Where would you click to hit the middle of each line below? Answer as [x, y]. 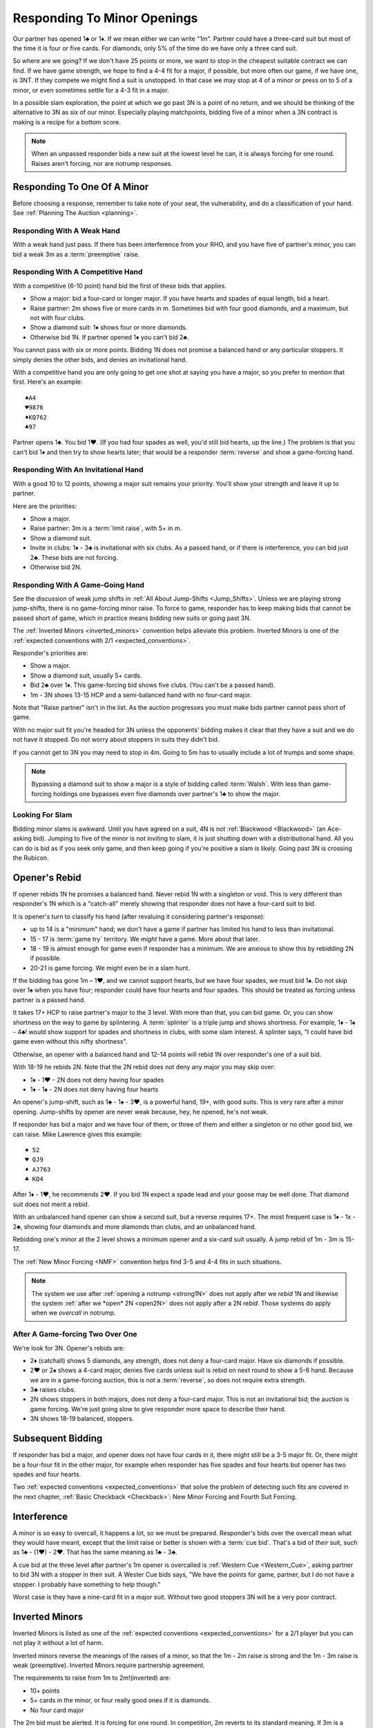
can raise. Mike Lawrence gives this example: [77, 1134]
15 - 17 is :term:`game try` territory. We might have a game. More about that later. [145, 939]
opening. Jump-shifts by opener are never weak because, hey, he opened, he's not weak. [141, 1111]
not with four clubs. [58, 317]
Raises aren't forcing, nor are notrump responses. [102, 163]
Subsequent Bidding [58, 1439]
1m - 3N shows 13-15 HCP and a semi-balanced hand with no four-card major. [141, 695]
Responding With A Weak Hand [66, 230]
